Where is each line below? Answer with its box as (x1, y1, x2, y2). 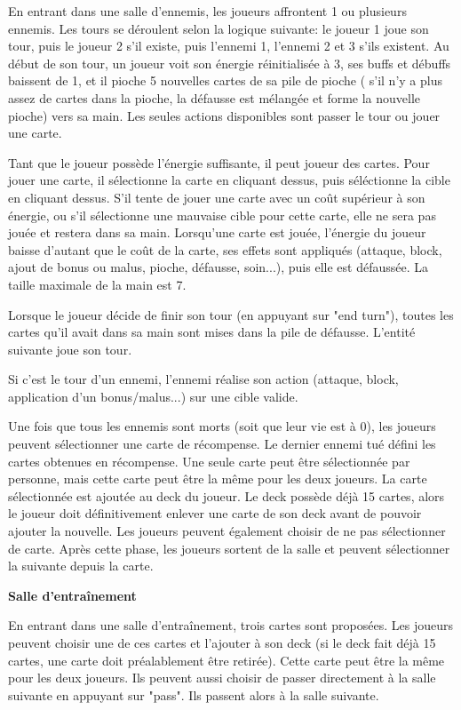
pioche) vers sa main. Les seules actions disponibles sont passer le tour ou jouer (8, 106, 441, 124)
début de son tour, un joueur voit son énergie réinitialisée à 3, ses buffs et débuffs (8, 53, 451, 72)
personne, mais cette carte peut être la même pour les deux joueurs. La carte (8, 469, 427, 488)
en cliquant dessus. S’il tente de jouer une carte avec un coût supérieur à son (8, 187, 425, 206)
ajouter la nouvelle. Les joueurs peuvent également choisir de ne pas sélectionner (8, 522, 446, 540)
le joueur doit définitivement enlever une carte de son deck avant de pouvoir (8, 504, 422, 523)
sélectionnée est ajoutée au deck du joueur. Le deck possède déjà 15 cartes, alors (8, 486, 445, 505)
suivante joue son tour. (8, 339, 132, 358)
